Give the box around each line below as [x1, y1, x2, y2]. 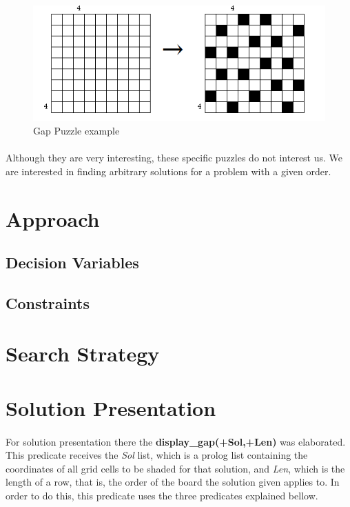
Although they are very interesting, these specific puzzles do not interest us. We [6, 150, 343, 165]
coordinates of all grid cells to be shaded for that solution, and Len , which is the [6, 461, 345, 475]
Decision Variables [6, 252, 139, 273]
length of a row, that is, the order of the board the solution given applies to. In [6, 475, 340, 489]
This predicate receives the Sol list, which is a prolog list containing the [6, 448, 308, 462]
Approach [6, 204, 100, 232]
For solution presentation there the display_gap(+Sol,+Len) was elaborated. [6, 434, 346, 448]
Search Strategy [6, 339, 160, 368]
